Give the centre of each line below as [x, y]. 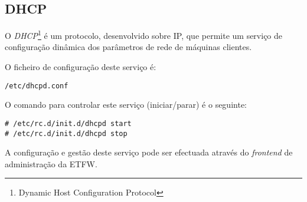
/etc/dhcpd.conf [37, 86]
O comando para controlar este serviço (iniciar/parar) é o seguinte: [126, 105]
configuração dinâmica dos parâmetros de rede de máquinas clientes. [128, 47]
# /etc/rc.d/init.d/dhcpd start [68, 123]
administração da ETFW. [51, 163]
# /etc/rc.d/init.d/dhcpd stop [66, 133]
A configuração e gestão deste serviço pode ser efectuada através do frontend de [149, 152]
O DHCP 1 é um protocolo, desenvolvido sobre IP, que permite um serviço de [144, 34]
